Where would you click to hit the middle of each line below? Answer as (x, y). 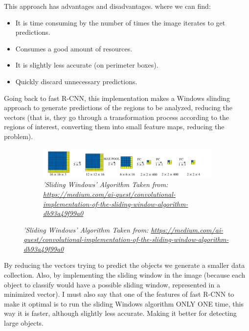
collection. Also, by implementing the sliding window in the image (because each (124, 275)
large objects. (24, 323)
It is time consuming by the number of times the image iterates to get (120, 22)
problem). (19, 136)
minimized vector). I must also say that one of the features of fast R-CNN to (119, 294)
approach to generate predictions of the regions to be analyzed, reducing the (118, 107)
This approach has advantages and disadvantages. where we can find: (107, 6)
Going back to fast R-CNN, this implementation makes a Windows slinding (117, 98)
